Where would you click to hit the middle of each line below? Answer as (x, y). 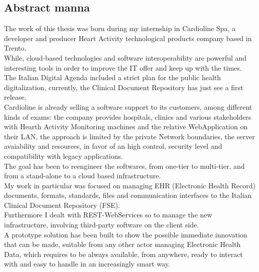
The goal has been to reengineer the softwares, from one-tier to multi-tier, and (124, 166)
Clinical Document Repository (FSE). (62, 205)
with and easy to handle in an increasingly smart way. (87, 264)
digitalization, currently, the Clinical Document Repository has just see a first (124, 87)
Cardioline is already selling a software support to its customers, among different (128, 106)
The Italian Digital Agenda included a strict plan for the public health (113, 77)
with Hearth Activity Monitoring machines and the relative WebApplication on (126, 126)
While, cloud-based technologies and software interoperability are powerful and (125, 57)
